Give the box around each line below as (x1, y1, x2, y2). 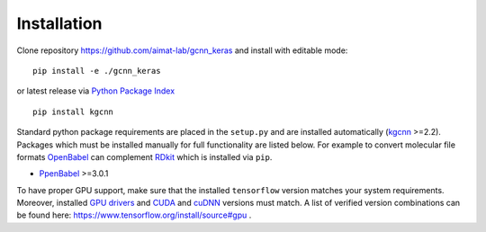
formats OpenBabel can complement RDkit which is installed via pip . (16, 151, 273, 162)
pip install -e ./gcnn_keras (32, 66, 161, 76)
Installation (16, 13, 103, 33)
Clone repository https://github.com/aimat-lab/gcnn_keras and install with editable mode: (16, 45, 348, 56)
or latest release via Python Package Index (16, 85, 175, 96)
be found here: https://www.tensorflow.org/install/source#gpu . (16, 210, 252, 220)
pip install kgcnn (32, 106, 114, 117)
